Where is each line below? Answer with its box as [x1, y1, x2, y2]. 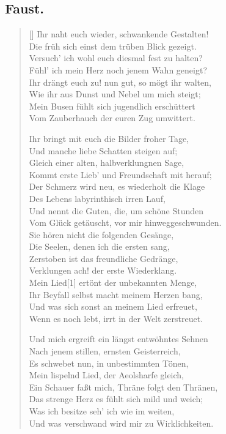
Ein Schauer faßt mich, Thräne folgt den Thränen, [29, 380, 218, 393]
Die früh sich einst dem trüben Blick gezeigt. [29, 39, 197, 52]
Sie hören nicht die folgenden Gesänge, [29, 228, 174, 241]
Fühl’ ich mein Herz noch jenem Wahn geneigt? [29, 63, 208, 76]
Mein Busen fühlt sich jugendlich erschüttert [29, 99, 195, 112]
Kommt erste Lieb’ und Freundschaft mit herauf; [29, 168, 212, 181]
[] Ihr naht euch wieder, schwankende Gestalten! [29, 28, 209, 40]
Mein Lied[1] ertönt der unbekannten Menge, [29, 276, 197, 289]
